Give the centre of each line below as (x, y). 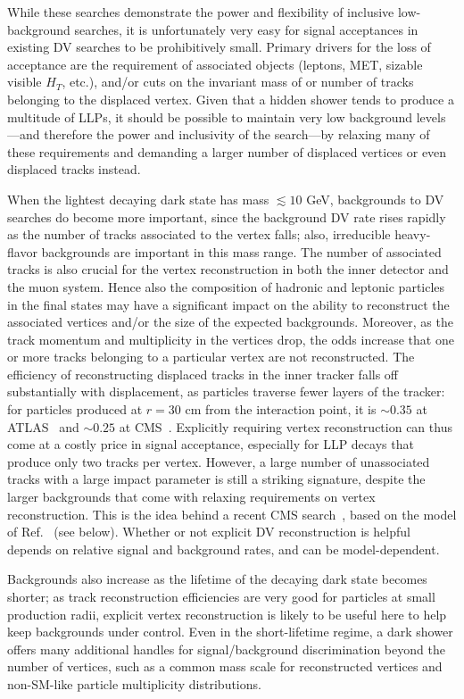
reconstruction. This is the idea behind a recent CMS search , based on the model (232, 514)
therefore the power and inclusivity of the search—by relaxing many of (237, 134)
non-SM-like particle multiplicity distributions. (134, 683)
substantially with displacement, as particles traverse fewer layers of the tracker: (226, 391)
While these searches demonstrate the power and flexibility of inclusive (201, 12)
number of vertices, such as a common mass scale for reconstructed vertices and (225, 666)
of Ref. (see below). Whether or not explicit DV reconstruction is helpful (209, 532)
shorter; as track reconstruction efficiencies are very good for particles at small (221, 596)
